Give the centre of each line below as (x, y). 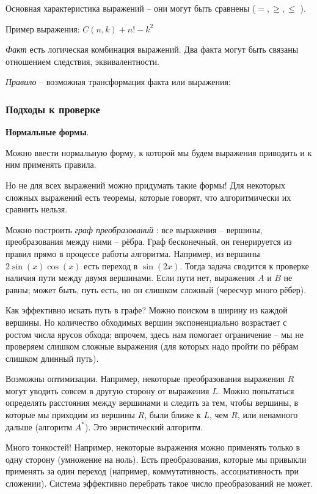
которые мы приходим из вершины (70, 415)
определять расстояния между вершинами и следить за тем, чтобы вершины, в (152, 402)
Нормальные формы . (47, 132)
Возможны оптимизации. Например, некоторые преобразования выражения (145, 379)
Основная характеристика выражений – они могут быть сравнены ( (131, 8)
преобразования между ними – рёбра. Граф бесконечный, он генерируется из (149, 241)
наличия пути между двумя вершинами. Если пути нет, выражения (130, 278)
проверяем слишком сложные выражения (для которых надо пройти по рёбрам (152, 346)
